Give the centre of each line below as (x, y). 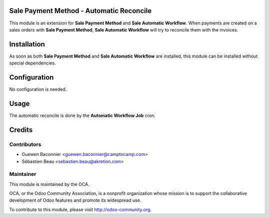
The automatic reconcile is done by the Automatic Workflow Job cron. (82, 115)
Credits (21, 130)
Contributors (25, 144)
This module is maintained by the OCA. (49, 184)
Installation (27, 44)
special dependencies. (32, 63)
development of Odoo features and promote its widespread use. (75, 200)
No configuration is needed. (38, 89)
